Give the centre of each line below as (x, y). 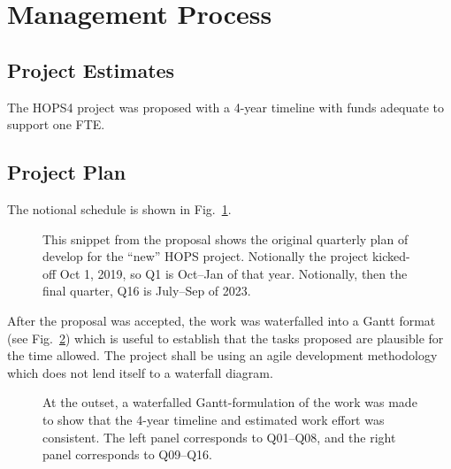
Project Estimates (91, 69)
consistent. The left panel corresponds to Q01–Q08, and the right (219, 437)
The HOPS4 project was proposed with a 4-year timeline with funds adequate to (226, 107)
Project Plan (67, 172)
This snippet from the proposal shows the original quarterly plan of (225, 238)
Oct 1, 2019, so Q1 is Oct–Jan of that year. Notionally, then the (233, 273)
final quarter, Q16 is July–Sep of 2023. (147, 291)
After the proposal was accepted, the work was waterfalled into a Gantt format (222, 320)
